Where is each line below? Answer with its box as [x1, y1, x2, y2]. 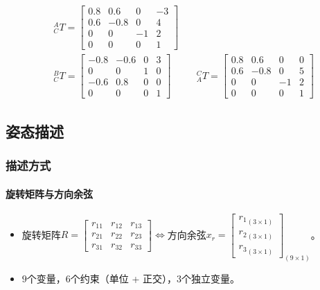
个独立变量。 [181, 271, 240, 285]
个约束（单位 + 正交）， [70, 271, 177, 285]
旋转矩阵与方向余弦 [6, 186, 93, 201]
